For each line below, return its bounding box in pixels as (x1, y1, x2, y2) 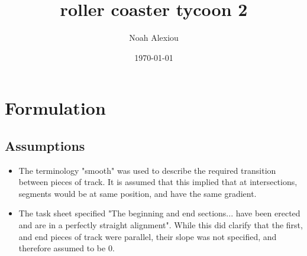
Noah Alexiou (129, 31, 179, 44)
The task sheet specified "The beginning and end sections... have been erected (18, 207, 300, 219)
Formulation (5, 96, 106, 120)
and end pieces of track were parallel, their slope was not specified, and (18, 230, 277, 242)
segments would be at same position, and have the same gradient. (18, 187, 257, 199)
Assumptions (5, 136, 85, 154)
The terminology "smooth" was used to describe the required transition (18, 164, 276, 176)
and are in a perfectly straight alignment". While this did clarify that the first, (18, 219, 303, 231)
